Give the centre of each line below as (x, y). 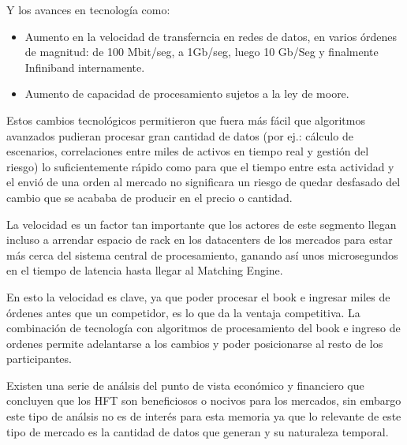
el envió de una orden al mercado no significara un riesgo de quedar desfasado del (203, 182)
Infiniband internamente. (85, 67)
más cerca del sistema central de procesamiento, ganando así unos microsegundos (202, 254)
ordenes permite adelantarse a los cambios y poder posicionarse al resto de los (195, 343)
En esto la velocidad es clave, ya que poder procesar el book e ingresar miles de (198, 296)
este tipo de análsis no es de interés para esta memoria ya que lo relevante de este (204, 416)
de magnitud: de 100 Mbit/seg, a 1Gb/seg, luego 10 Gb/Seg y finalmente (202, 52)
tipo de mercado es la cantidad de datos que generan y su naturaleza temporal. (198, 431)
